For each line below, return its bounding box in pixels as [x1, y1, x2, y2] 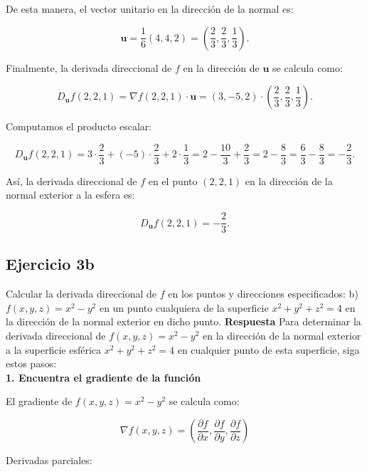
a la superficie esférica [6, 342, 101, 357]
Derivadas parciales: [6, 453, 92, 468]
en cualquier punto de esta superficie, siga [177, 342, 360, 357]
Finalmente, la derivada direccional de [6, 60, 172, 75]
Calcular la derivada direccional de [6, 286, 157, 301]
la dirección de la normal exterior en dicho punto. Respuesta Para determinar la [6, 314, 361, 329]
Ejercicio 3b [6, 253, 95, 275]
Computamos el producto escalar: [6, 119, 152, 134]
